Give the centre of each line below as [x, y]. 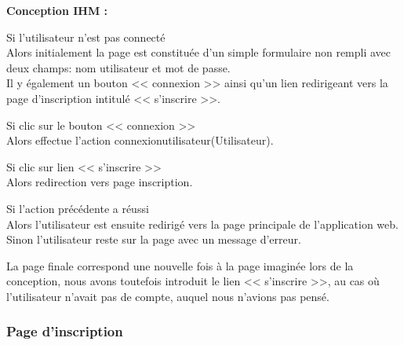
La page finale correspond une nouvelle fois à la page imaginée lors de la [180, 265]
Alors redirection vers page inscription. [100, 182]
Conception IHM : [57, 10]
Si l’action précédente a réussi [78, 208]
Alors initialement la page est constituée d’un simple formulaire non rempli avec [199, 52]
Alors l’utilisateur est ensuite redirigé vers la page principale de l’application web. [202, 224]
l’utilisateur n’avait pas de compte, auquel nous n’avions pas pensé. [168, 296]
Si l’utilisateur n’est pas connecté [86, 37]
